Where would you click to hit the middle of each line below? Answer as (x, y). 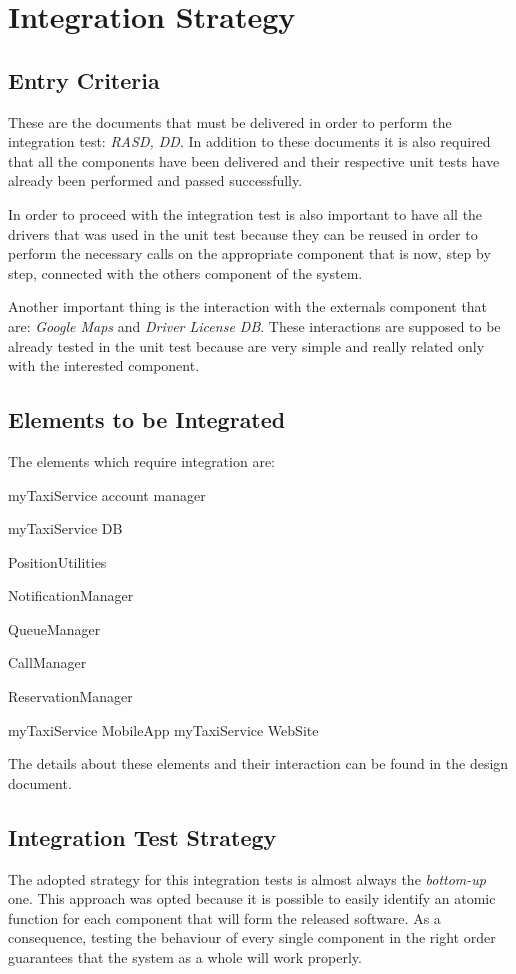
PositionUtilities (57, 561)
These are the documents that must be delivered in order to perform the (230, 121)
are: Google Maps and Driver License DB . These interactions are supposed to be (254, 325)
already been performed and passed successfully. (155, 180)
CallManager (47, 662)
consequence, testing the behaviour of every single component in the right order (252, 937)
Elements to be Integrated (147, 419)
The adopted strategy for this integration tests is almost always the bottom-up (247, 878)
